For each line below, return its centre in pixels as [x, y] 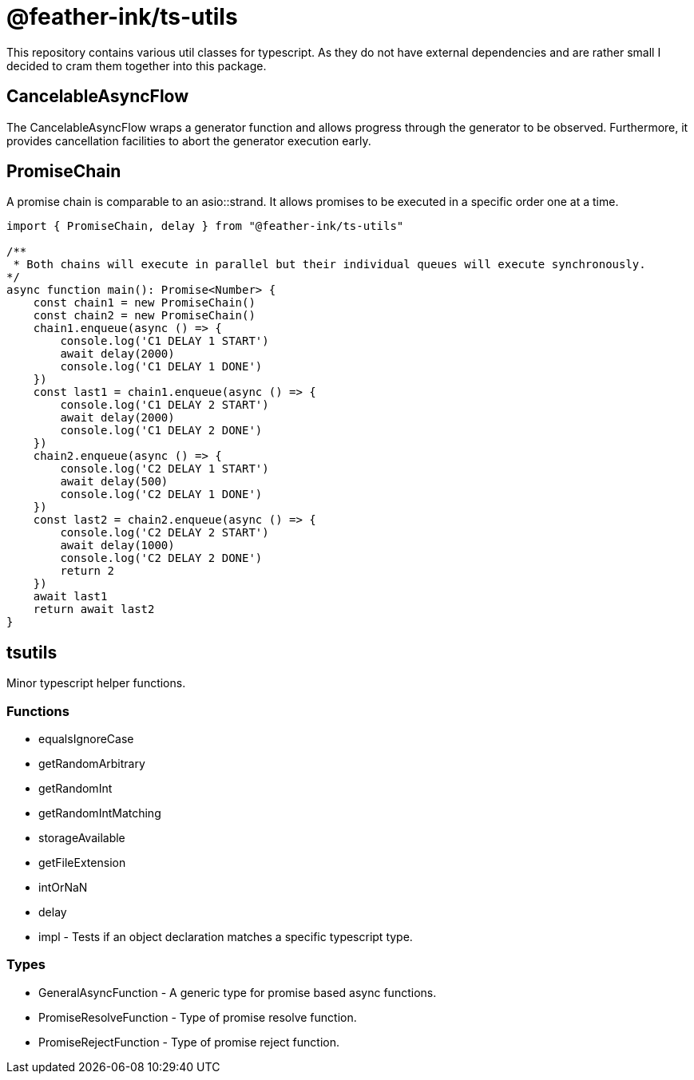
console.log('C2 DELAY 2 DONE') [161, 558]
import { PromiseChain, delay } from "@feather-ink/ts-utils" [205, 226]
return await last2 [94, 609]
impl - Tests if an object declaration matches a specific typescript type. [226, 937]
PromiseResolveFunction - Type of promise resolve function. [198, 1017]
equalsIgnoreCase [86, 739]
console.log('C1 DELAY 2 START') [165, 405]
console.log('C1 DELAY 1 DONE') [161, 367]
